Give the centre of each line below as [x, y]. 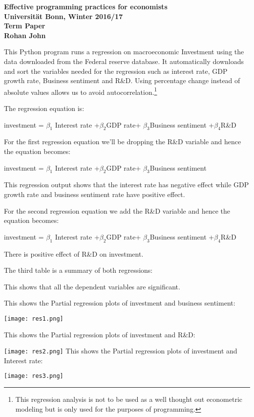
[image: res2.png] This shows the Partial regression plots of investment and [121, 351]
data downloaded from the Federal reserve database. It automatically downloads [124, 61]
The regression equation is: [44, 108]
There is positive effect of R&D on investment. [74, 253]
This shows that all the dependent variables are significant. [92, 286]
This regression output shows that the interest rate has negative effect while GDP [127, 185]
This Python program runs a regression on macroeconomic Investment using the [124, 52]
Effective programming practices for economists [86, 6]
